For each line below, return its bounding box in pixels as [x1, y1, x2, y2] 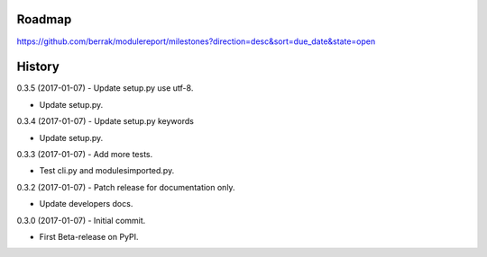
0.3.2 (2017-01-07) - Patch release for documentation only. [16, 182, 235, 192]
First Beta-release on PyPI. [39, 231, 139, 242]
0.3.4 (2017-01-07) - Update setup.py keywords [16, 116, 194, 127]
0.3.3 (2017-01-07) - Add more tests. [16, 148, 153, 159]
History [16, 59, 60, 75]
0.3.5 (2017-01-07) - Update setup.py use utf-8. [16, 83, 194, 93]
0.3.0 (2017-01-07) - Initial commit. [16, 215, 146, 226]
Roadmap [16, 12, 72, 27]
